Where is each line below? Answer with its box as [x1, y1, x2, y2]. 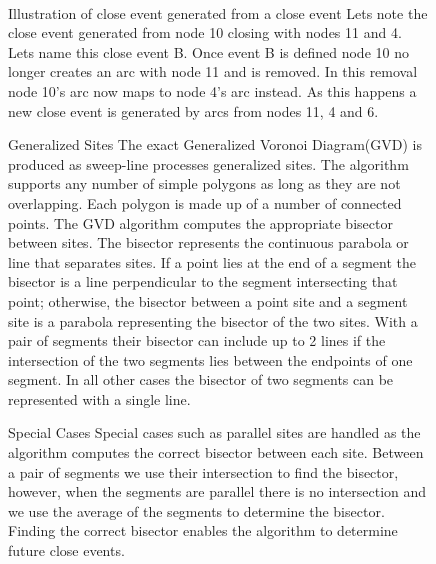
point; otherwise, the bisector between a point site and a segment [8, 290, 408, 311]
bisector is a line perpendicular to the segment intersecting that [8, 271, 398, 292]
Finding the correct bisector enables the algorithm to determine [8, 520, 398, 541]
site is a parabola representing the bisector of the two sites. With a [8, 310, 418, 331]
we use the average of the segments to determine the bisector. [8, 500, 385, 521]
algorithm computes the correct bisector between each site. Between [8, 442, 424, 463]
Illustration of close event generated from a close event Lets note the [8, 2, 428, 23]
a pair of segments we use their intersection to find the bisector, [8, 461, 399, 482]
